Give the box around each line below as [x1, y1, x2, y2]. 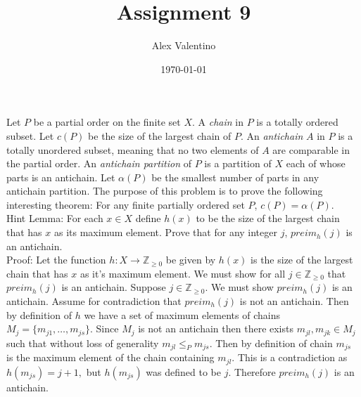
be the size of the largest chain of [88, 128, 232, 143]
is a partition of [204, 156, 272, 171]
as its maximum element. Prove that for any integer [53, 225, 277, 240]
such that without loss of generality [6, 335, 159, 350]
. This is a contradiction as [232, 350, 348, 365]
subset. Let [6, 128, 54, 143]
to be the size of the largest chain [196, 211, 340, 226]
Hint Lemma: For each [6, 211, 103, 226]
